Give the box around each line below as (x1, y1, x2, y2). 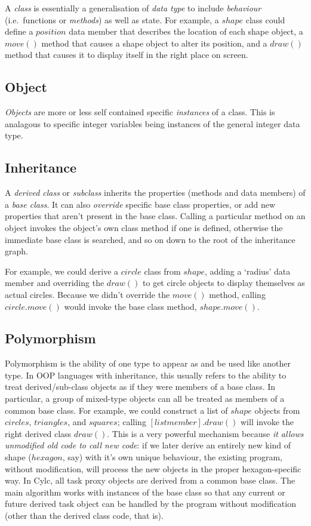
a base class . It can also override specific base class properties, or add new (5, 198, 276, 210)
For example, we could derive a (5, 264, 119, 277)
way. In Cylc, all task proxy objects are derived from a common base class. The (5, 474, 295, 487)
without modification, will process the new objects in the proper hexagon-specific (5, 462, 301, 475)
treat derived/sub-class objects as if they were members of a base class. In (5, 380, 276, 393)
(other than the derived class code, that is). (5, 509, 164, 522)
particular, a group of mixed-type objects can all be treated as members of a (5, 392, 285, 405)
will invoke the (240, 416, 294, 428)
